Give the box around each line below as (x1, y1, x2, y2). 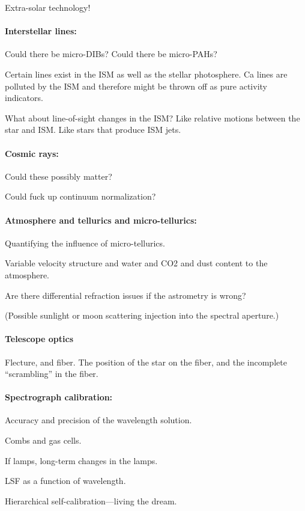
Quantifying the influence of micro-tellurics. (5, 236, 165, 249)
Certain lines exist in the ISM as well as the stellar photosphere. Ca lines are (5, 67, 288, 80)
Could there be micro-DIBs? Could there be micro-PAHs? (5, 47, 217, 60)
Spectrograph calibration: (5, 391, 113, 403)
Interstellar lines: (5, 25, 77, 37)
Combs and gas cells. (5, 434, 82, 447)
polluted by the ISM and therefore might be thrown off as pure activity (5, 79, 267, 92)
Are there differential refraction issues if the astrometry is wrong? (5, 289, 246, 301)
